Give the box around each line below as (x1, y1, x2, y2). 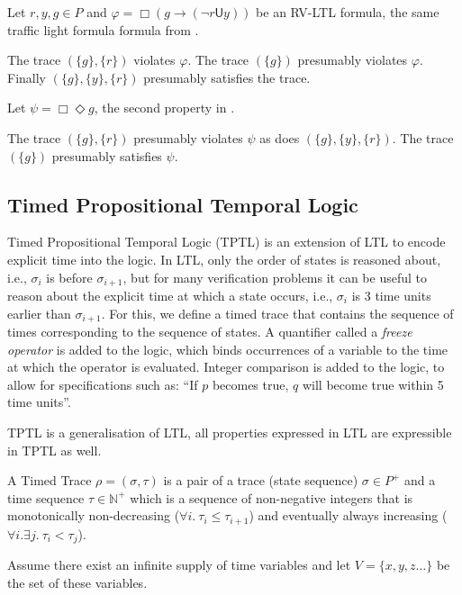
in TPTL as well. (7, 440, 102, 459)
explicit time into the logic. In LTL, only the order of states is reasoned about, (7, 249, 441, 268)
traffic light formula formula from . (7, 20, 199, 39)
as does (259, 128, 300, 147)
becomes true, (212, 374, 289, 393)
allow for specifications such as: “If (7, 374, 198, 393)
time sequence (7, 488, 85, 507)
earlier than (7, 303, 71, 322)
